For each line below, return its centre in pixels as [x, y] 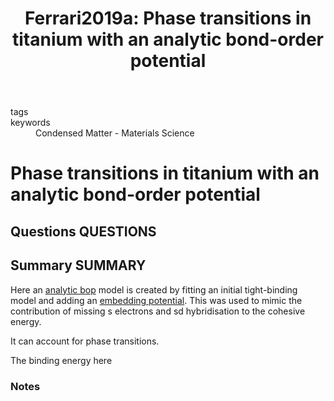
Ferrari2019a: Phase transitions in [168, 18]
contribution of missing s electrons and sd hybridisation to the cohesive [158, 311]
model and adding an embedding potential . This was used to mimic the [156, 300]
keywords [30, 123]
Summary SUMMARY [78, 265]
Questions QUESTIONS [83, 231]
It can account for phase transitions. [85, 341]
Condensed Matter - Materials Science [115, 133]
